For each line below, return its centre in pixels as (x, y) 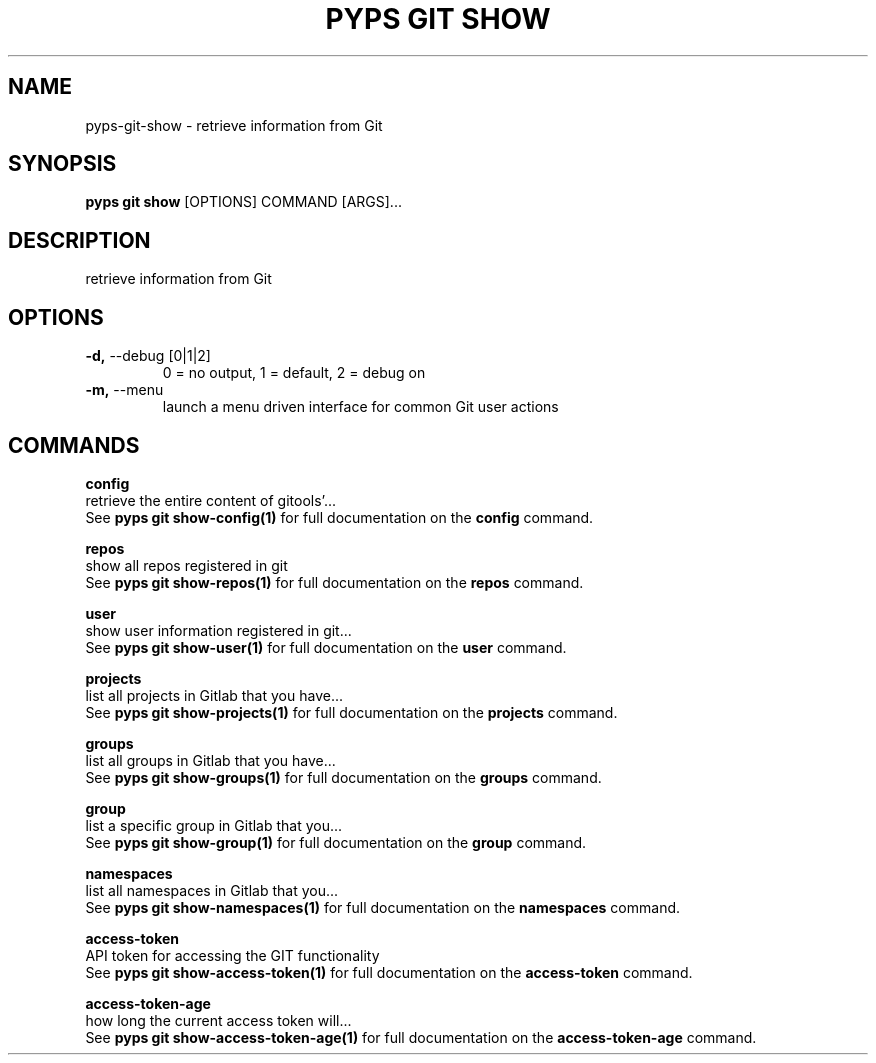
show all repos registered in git (186, 565)
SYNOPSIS (62, 164)
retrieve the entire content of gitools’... (210, 500)
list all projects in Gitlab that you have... (214, 695)
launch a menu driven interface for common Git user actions (360, 407)
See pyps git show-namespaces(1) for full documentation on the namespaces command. (383, 907)
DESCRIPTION (79, 240)
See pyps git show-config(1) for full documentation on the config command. (339, 517)
